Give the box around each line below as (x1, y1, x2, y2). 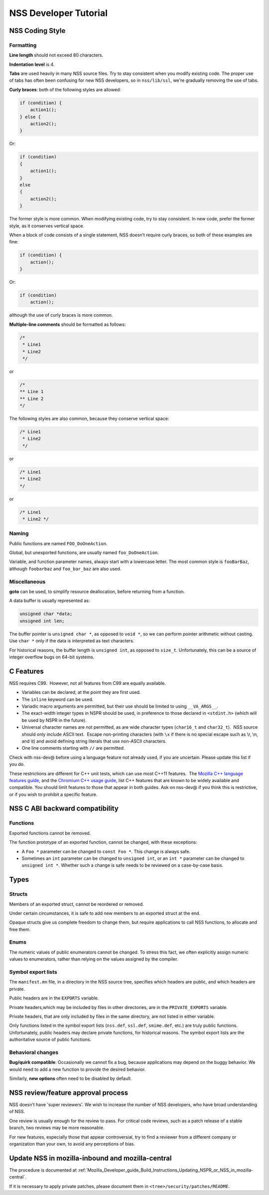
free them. (9, 926, 31, 932)
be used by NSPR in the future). (21, 717, 87, 723)
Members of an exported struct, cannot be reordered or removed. (9, 901, 144, 907)
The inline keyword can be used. (21, 696, 94, 702)
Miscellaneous (9, 578, 46, 585)
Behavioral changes (9, 1049, 59, 1056)
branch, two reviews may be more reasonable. (9, 1125, 105, 1131)
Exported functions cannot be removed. (9, 830, 91, 836)
